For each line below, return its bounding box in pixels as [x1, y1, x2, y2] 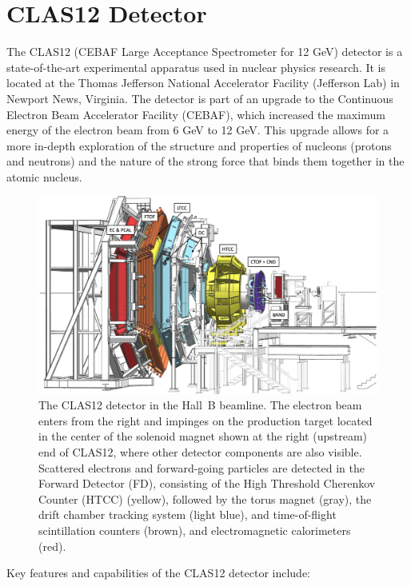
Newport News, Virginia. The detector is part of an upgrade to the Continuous [6, 90, 393, 106]
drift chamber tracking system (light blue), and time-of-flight [38, 506, 337, 523]
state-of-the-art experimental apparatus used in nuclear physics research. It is [6, 58, 386, 75]
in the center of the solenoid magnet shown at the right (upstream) [38, 428, 367, 444]
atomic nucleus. [6, 168, 82, 185]
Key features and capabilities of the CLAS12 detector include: [6, 564, 310, 581]
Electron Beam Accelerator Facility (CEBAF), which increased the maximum [6, 106, 385, 122]
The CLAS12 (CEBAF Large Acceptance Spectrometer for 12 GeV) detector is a [6, 43, 403, 60]
